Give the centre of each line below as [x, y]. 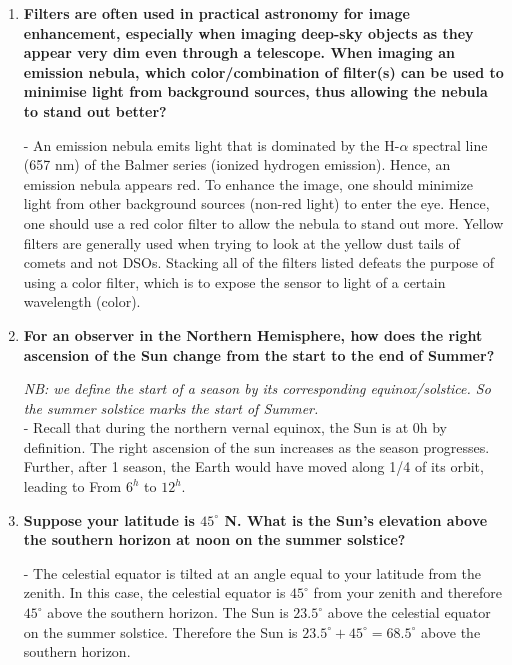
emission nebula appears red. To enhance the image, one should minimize [248, 183]
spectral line [450, 144]
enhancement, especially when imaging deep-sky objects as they [248, 32]
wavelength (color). [82, 301]
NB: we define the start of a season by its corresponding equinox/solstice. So [257, 388]
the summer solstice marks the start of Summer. [171, 407]
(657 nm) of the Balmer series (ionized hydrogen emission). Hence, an [237, 164]
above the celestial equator [409, 612]
